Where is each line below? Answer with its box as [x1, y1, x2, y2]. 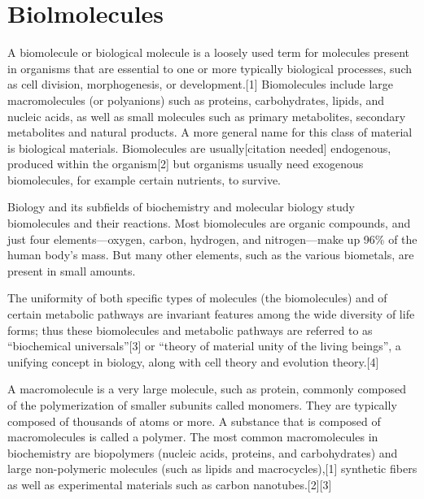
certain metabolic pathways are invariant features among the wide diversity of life [7, 306, 415, 323]
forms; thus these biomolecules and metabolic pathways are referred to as [7, 321, 373, 338]
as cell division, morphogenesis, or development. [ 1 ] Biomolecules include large [7, 76, 393, 93]
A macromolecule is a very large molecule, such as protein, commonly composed [7, 380, 406, 397]
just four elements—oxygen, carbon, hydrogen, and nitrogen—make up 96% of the [7, 230, 417, 247]
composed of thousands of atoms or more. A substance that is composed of [7, 412, 381, 429]
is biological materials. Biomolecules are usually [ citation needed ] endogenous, [7, 139, 391, 156]
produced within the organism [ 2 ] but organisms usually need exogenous [7, 155, 364, 172]
